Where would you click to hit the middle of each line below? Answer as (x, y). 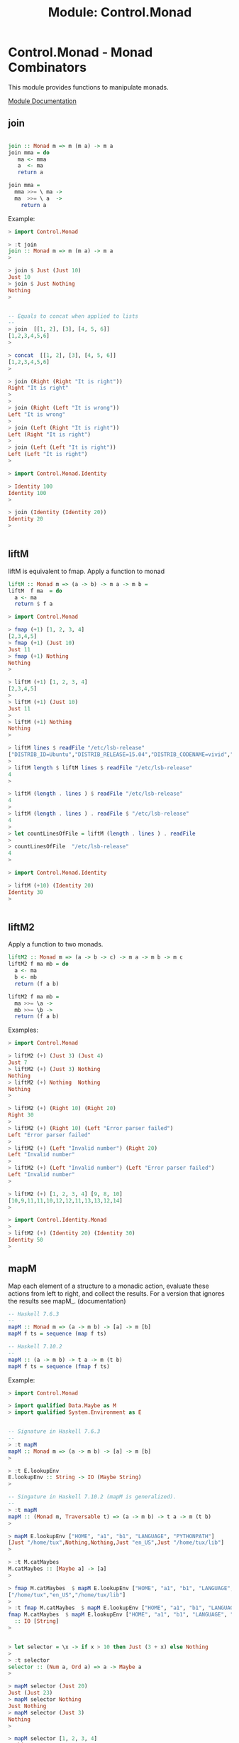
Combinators (48, 68)
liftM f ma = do (35, 591)
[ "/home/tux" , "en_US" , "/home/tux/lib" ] (67, 1595)
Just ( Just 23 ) (30, 1693)
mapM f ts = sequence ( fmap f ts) (59, 1366)
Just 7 (18, 1062)
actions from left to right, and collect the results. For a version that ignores (117, 1293)
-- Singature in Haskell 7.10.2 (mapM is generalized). (92, 1497)
